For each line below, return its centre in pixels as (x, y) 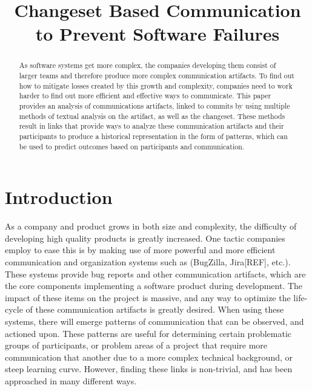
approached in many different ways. (71, 380)
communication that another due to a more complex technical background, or (149, 357)
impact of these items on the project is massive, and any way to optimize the (148, 297)
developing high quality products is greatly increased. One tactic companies (145, 238)
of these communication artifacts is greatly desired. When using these (155, 309)
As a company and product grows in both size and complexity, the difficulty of (151, 226)
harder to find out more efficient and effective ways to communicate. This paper (145, 96)
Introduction (59, 197)
